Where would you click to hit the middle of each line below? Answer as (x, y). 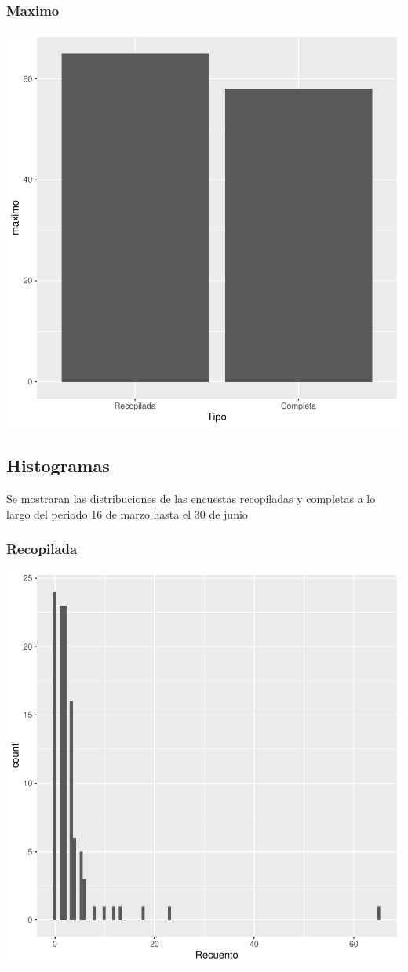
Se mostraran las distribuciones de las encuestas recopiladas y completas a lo (191, 499)
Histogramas (58, 466)
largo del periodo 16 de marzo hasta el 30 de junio (127, 513)
